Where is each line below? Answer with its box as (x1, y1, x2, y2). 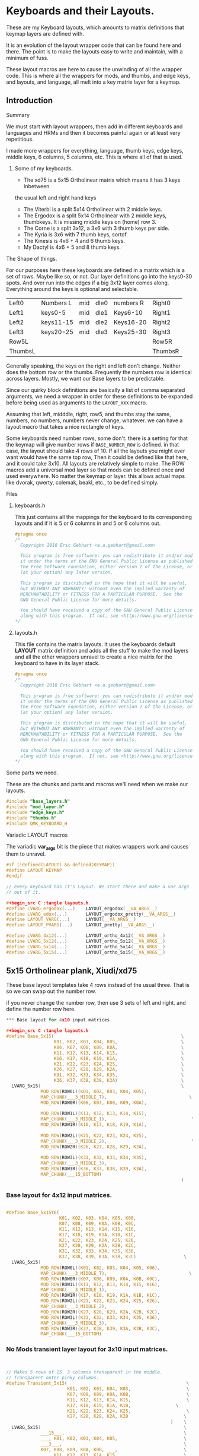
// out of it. (6, 889, 41, 895)
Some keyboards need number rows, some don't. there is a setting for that (6, 435, 188, 442)
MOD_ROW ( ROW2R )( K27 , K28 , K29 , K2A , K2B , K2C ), (40, 1309, 161, 1315)
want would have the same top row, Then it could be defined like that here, (6, 453, 188, 461)
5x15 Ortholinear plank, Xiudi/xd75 (6, 966, 137, 976)
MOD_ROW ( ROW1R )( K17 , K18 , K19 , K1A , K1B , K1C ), (40, 1293, 161, 1299)
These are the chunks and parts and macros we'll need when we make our (6, 781, 188, 788)
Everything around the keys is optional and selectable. (6, 285, 139, 292)
